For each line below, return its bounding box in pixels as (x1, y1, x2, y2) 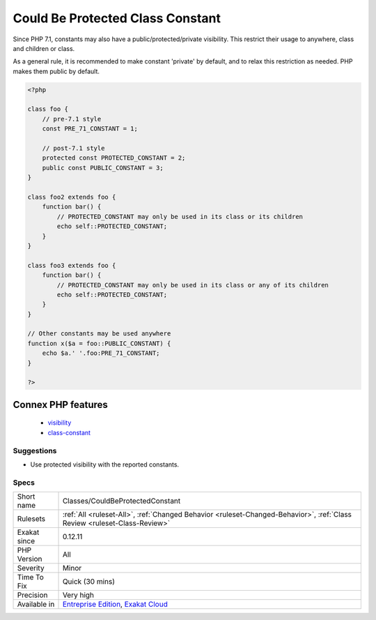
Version (17, 554, 42, 564)
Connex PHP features (13, 398, 108, 411)
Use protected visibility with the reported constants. (30, 460, 180, 469)
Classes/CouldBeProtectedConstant (62, 496, 181, 506)
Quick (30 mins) (62, 577, 115, 587)
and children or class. (13, 44, 75, 52)
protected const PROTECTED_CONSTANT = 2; (42, 154, 186, 162)
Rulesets (17, 514, 45, 524)
